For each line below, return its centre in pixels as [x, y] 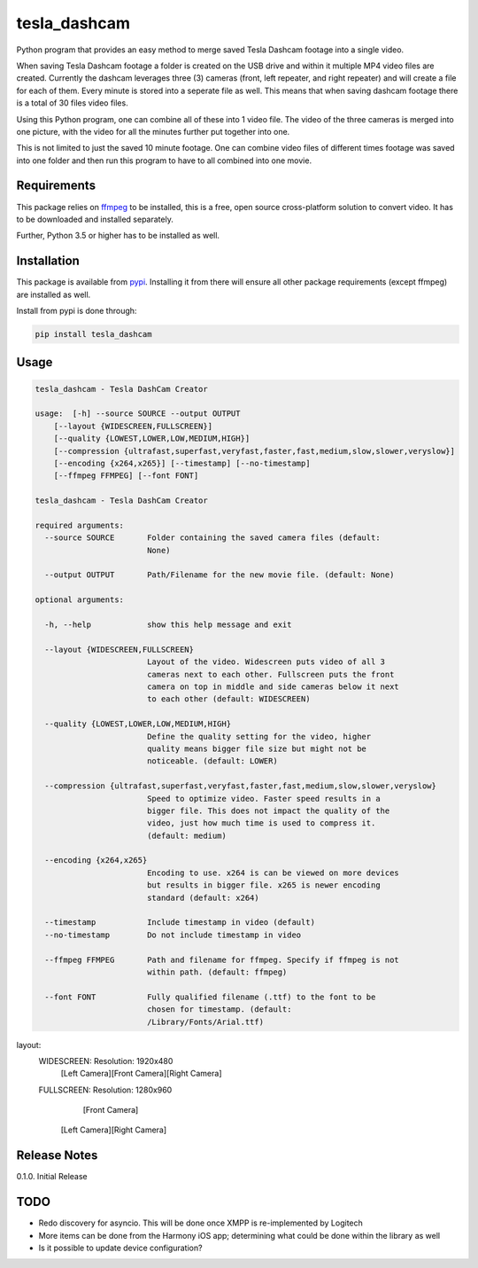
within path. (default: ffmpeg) [217, 972]
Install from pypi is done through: [77, 311]
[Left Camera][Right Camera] [114, 1130]
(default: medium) [187, 835]
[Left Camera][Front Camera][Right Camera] [141, 1074]
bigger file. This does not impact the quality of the [268, 810]
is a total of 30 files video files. [72, 103]
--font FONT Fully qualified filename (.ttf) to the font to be [210, 997]
